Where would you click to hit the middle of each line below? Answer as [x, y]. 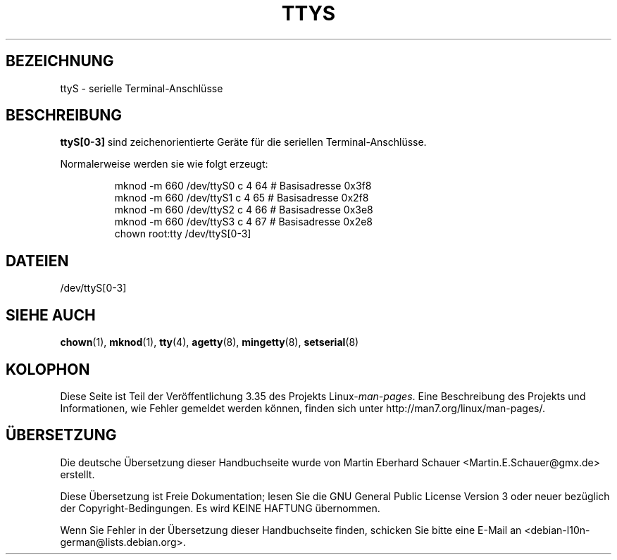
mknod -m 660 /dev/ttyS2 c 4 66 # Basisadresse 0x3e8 [244, 210]
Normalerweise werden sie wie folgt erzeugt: [164, 164]
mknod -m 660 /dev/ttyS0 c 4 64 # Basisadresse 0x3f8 [243, 186]
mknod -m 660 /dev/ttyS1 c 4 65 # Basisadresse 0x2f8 [242, 198]
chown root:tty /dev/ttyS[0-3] [183, 234]
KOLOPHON [48, 369]
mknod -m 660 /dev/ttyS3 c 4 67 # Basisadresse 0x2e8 [243, 222]
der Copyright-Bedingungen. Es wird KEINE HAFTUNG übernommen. [220, 508]
